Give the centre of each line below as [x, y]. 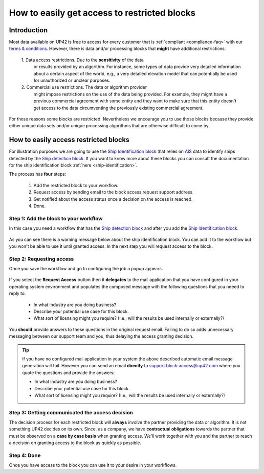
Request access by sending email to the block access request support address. [114, 192]
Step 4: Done [25, 455]
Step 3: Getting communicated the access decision [71, 412]
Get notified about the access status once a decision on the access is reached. [113, 199]
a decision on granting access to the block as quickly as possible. [75, 443]
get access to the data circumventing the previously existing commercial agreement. [119, 108]
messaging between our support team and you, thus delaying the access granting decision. [101, 336]
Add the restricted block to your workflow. [76, 185]
